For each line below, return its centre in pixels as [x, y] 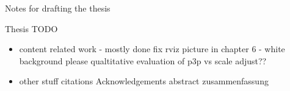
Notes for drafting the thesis [58, 8]
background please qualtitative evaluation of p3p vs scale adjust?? [143, 60]
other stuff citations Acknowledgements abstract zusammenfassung [144, 81]
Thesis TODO [31, 28]
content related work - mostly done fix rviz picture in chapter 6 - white [152, 49]
